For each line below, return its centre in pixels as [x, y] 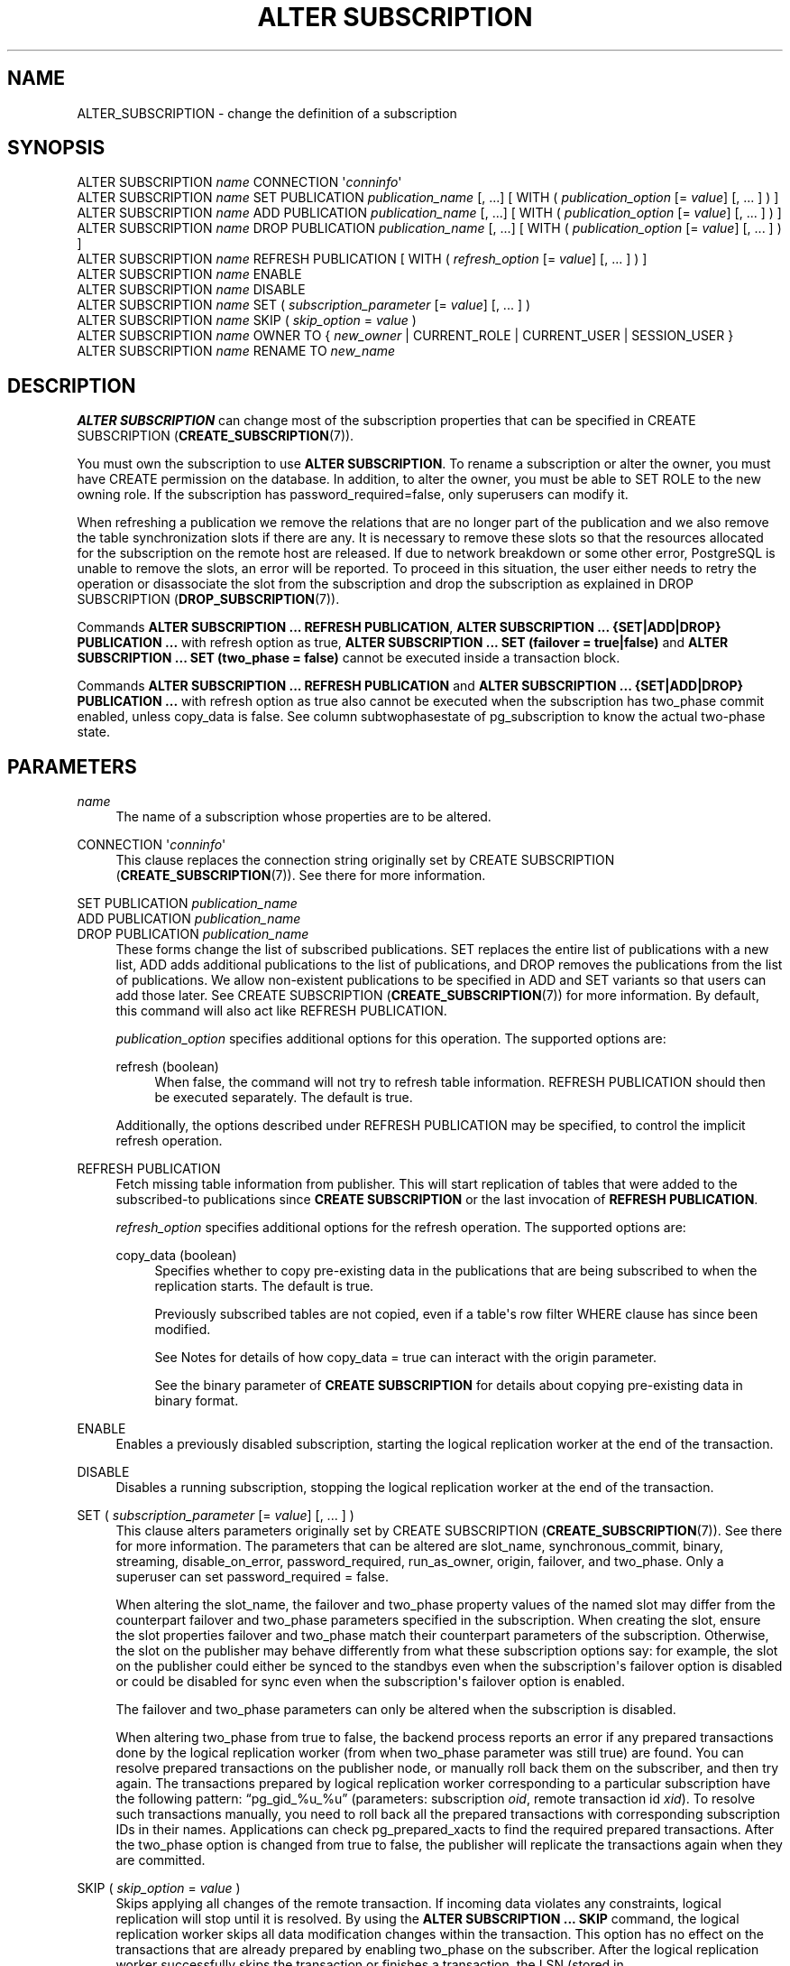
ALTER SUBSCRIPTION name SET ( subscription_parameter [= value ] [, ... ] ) [304, 305]
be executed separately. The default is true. [284, 1098]
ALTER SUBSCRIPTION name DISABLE [191, 290]
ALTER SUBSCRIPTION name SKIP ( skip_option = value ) [247, 320]
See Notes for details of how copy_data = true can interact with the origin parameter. [405, 1358]
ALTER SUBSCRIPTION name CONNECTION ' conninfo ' [239, 182]
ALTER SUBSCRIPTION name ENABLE [189, 274]
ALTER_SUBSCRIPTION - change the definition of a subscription [267, 113]
